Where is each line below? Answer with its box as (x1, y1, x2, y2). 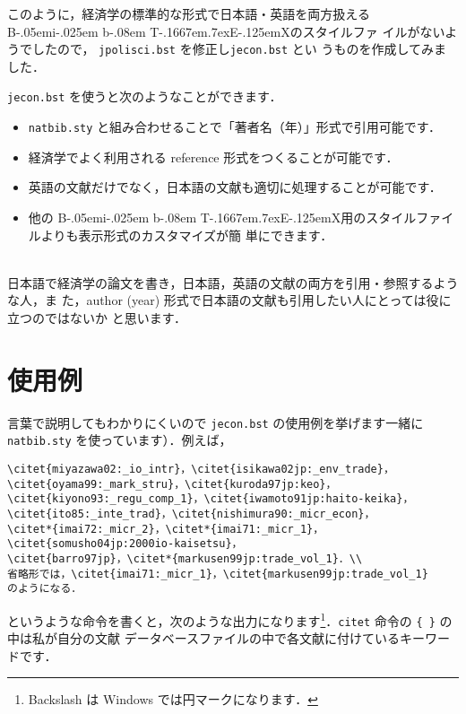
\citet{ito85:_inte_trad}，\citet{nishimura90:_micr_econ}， (7, 507, 375, 520)
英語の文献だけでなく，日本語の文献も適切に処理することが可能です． (28, 178, 442, 196)
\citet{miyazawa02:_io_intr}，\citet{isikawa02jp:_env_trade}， (7, 462, 394, 475)
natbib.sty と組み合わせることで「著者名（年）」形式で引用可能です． (28, 118, 442, 136)
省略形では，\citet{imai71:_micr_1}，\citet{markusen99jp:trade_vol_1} (7, 567, 428, 580)
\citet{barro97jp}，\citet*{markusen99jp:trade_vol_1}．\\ (7, 552, 363, 565)
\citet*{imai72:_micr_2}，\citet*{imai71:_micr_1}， (7, 522, 324, 535)
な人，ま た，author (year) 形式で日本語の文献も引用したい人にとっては (7, 291, 427, 309)
